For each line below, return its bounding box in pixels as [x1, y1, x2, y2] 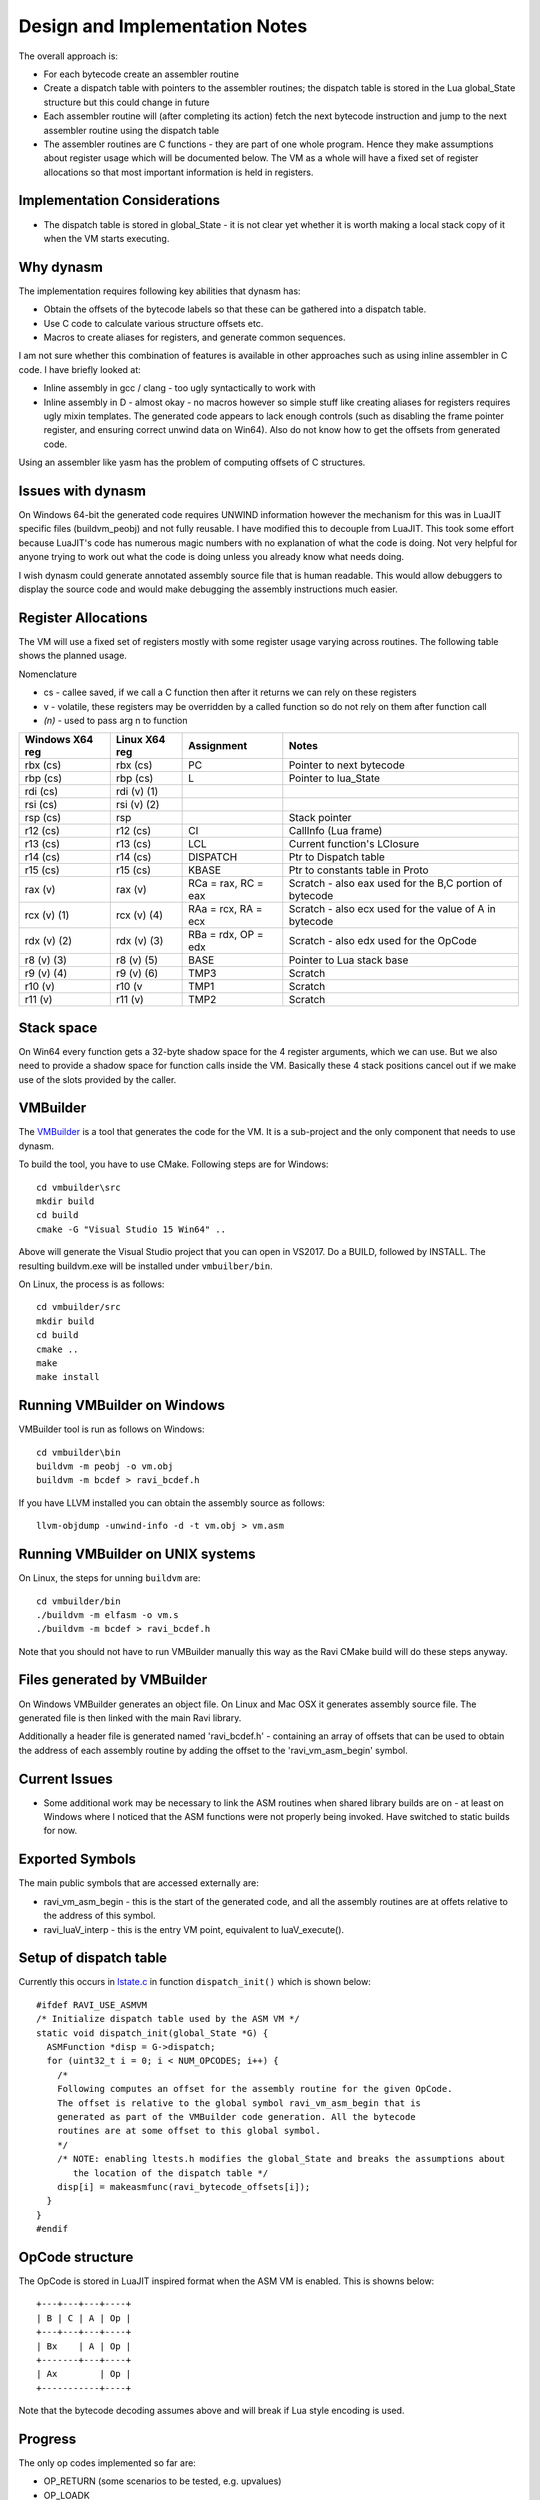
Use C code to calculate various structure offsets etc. [43, 317, 264, 329]
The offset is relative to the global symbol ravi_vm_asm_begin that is [56, 2097, 422, 2109]
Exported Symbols [18, 1851, 137, 1868]
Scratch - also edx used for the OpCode [288, 934, 477, 948]
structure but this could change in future [43, 96, 210, 108]
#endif [36, 2223, 69, 2235]
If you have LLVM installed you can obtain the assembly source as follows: [18, 1496, 325, 1509]
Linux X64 [115, 733, 166, 747]
